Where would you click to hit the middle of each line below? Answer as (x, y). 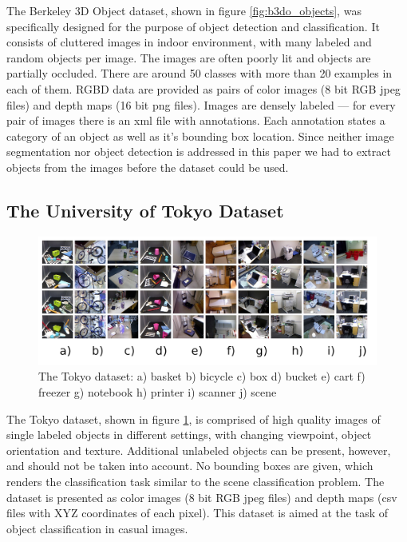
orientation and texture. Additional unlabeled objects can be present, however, (199, 450)
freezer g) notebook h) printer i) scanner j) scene (158, 391)
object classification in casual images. (97, 528)
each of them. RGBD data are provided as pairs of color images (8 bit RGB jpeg (203, 88)
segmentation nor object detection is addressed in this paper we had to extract (199, 151)
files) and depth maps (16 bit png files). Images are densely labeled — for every (201, 104)
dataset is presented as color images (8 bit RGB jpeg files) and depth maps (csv (202, 497)
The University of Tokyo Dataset (145, 210)
